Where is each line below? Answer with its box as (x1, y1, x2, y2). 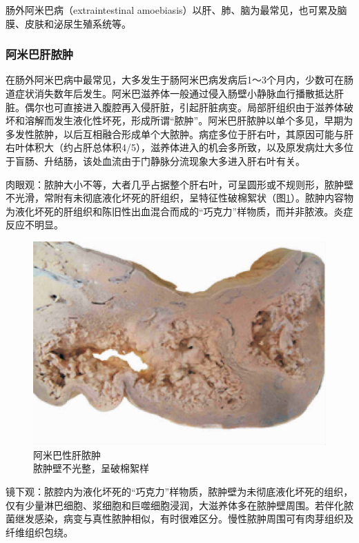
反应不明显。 (6, 217, 64, 232)
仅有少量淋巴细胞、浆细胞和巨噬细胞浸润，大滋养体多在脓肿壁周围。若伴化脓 (6, 497, 353, 512)
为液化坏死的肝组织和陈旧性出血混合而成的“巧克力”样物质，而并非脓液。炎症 (6, 204, 353, 218)
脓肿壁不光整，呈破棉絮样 (33, 461, 149, 475)
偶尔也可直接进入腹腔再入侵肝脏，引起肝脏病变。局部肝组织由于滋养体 (24, 99, 344, 114)
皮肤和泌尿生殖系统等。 (24, 16, 131, 30)
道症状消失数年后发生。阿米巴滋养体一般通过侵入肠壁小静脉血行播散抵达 (6, 86, 334, 100)
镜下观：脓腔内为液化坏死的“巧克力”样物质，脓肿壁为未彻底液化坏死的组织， (6, 484, 353, 498)
